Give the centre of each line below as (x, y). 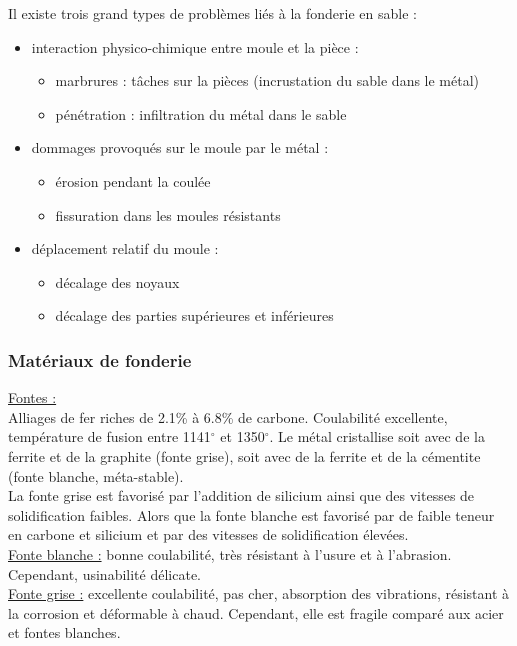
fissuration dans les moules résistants (168, 214)
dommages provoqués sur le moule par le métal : (180, 147)
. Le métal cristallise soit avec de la (377, 436)
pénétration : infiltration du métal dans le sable (201, 113)
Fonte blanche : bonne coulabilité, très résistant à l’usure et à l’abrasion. (230, 553)
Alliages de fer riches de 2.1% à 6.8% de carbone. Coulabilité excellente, (228, 416)
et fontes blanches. (64, 632)
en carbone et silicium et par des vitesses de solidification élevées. (208, 534)
